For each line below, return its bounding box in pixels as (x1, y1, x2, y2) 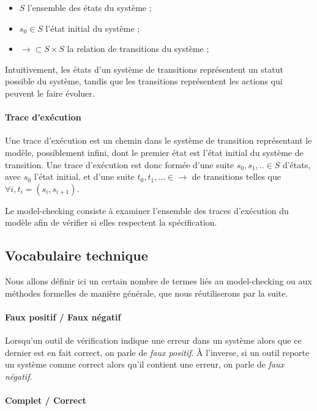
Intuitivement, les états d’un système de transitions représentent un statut (5, 62, 283, 75)
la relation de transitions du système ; (67, 42, 209, 55)
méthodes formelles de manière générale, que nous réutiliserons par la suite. (5, 286, 288, 299)
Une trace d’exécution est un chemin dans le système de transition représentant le (5, 134, 312, 147)
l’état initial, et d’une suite (34, 170, 135, 183)
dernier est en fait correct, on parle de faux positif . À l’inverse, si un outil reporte (5, 346, 310, 358)
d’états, (282, 158, 311, 171)
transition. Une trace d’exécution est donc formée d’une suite (5, 158, 234, 171)
